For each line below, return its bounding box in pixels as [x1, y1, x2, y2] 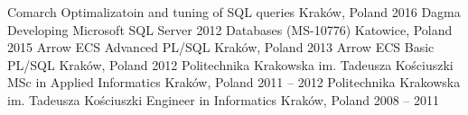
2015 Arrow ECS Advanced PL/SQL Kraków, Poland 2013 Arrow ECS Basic [7, 38, 435, 57]
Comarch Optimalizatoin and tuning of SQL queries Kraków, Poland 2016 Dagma [7, 3, 461, 21]
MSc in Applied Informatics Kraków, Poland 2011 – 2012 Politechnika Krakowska [7, 73, 461, 92]
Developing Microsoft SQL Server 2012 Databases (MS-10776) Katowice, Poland [7, 20, 453, 39]
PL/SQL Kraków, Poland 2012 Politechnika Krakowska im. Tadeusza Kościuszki [7, 55, 454, 74]
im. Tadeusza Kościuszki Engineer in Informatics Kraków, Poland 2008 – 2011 [7, 90, 440, 109]
